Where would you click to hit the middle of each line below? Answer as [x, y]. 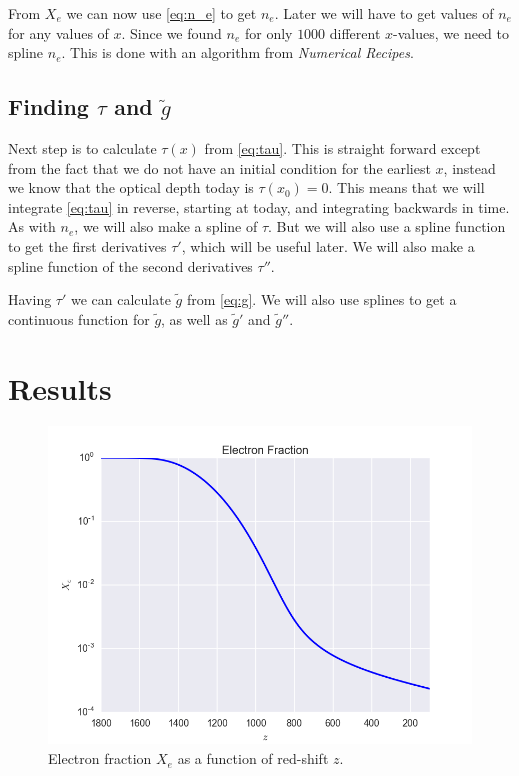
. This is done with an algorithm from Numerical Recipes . [237, 52]
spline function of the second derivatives [130, 265]
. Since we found [171, 32]
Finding [48, 106]
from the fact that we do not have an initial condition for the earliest [219, 167]
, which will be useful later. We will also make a [328, 245]
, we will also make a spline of [166, 226]
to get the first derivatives [87, 245]
